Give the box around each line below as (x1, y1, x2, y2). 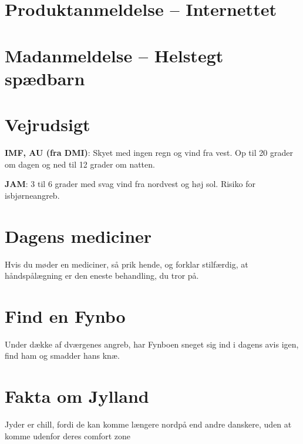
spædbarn (5, 66, 85, 90)
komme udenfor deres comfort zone (5, 429, 131, 442)
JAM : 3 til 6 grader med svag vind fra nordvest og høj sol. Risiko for (5, 178, 255, 190)
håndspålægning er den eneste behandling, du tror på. (5, 269, 199, 282)
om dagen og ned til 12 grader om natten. (5, 158, 155, 170)
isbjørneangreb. (5, 189, 60, 201)
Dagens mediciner (5, 223, 152, 248)
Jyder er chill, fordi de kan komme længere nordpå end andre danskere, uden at (5, 418, 292, 430)
